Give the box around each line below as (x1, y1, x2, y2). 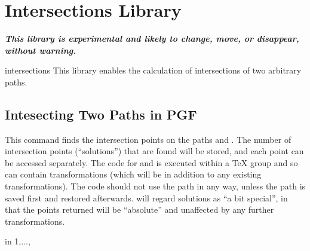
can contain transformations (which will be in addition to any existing (5, 168, 262, 180)
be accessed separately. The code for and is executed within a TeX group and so (5, 156, 298, 169)
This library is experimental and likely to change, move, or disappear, (5, 32, 299, 45)
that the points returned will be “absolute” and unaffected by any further (5, 203, 274, 216)
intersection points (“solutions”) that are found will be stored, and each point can (5, 145, 304, 157)
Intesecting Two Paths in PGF (5, 105, 197, 123)
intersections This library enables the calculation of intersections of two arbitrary (5, 64, 302, 76)
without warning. (5, 44, 76, 56)
